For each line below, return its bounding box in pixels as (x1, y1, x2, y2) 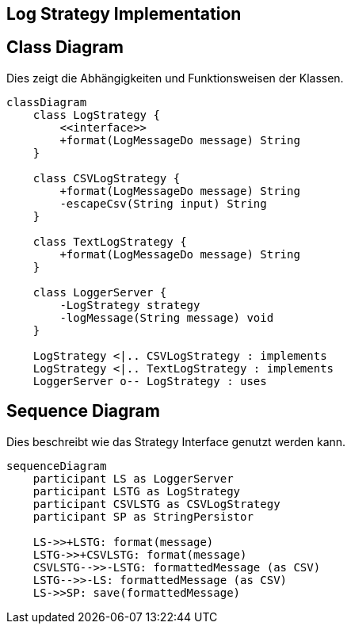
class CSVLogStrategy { (32, 171, 181, 185)
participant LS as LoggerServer (32, 472, 234, 485)
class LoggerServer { (32, 285, 167, 299)
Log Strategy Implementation (6, 4, 242, 24)
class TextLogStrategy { (32, 235, 187, 248)
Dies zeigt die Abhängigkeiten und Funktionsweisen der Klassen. (6, 71, 344, 85)
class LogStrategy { (32, 108, 160, 121)
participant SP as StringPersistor (32, 510, 254, 523)
